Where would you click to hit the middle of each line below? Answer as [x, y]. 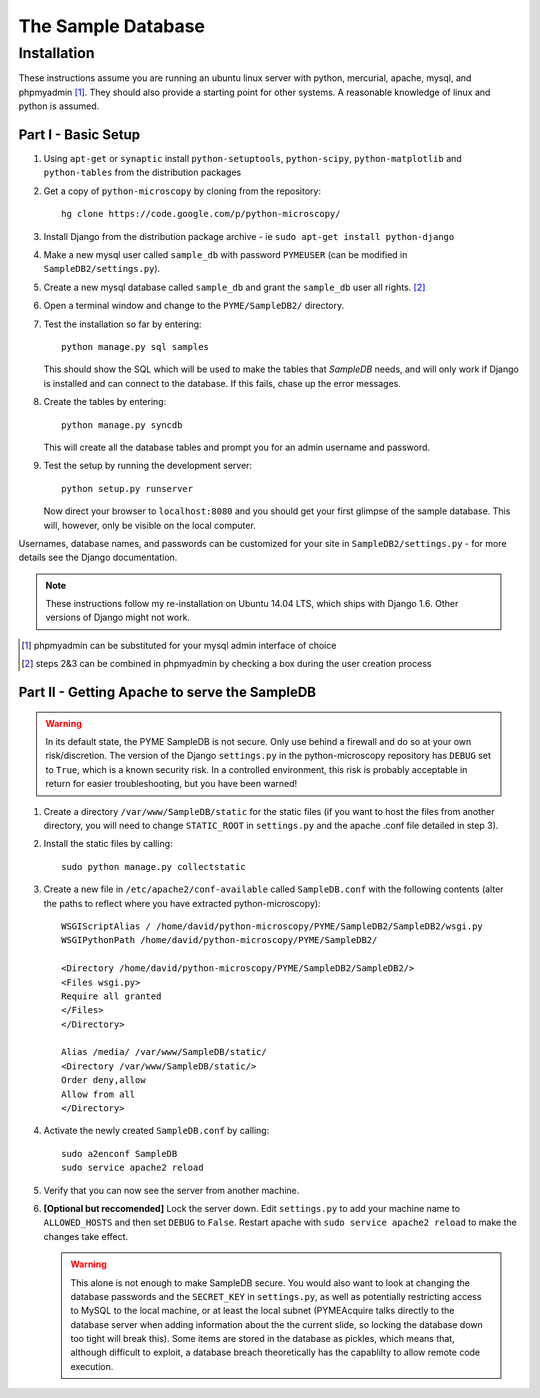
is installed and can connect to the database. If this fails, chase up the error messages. [222, 383]
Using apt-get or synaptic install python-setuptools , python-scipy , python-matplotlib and [252, 159]
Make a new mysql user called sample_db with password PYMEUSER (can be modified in [225, 255]
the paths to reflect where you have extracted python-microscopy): [182, 903]
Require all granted [111, 996]
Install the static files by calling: [108, 844]
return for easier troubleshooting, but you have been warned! [171, 784]
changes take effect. [86, 1236]
